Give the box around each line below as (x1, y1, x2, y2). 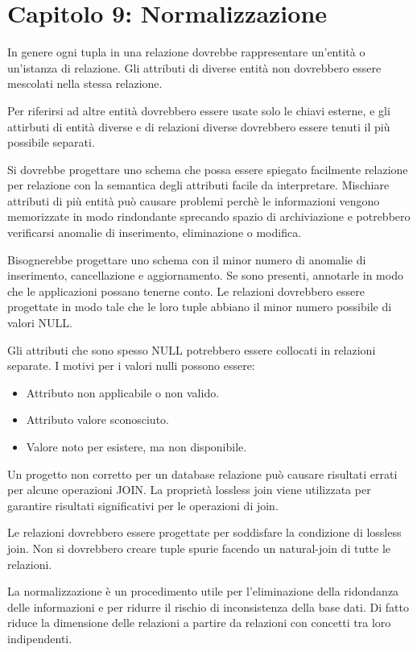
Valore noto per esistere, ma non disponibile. (26, 438, 247, 455)
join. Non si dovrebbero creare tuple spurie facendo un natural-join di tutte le (7, 539, 391, 556)
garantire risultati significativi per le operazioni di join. (7, 496, 279, 513)
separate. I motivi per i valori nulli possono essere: (7, 357, 255, 374)
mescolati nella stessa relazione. (7, 75, 163, 92)
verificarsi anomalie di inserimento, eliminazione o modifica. (7, 224, 302, 241)
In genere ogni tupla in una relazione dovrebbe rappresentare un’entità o (7, 44, 365, 60)
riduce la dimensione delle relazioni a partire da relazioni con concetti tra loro (7, 614, 391, 631)
